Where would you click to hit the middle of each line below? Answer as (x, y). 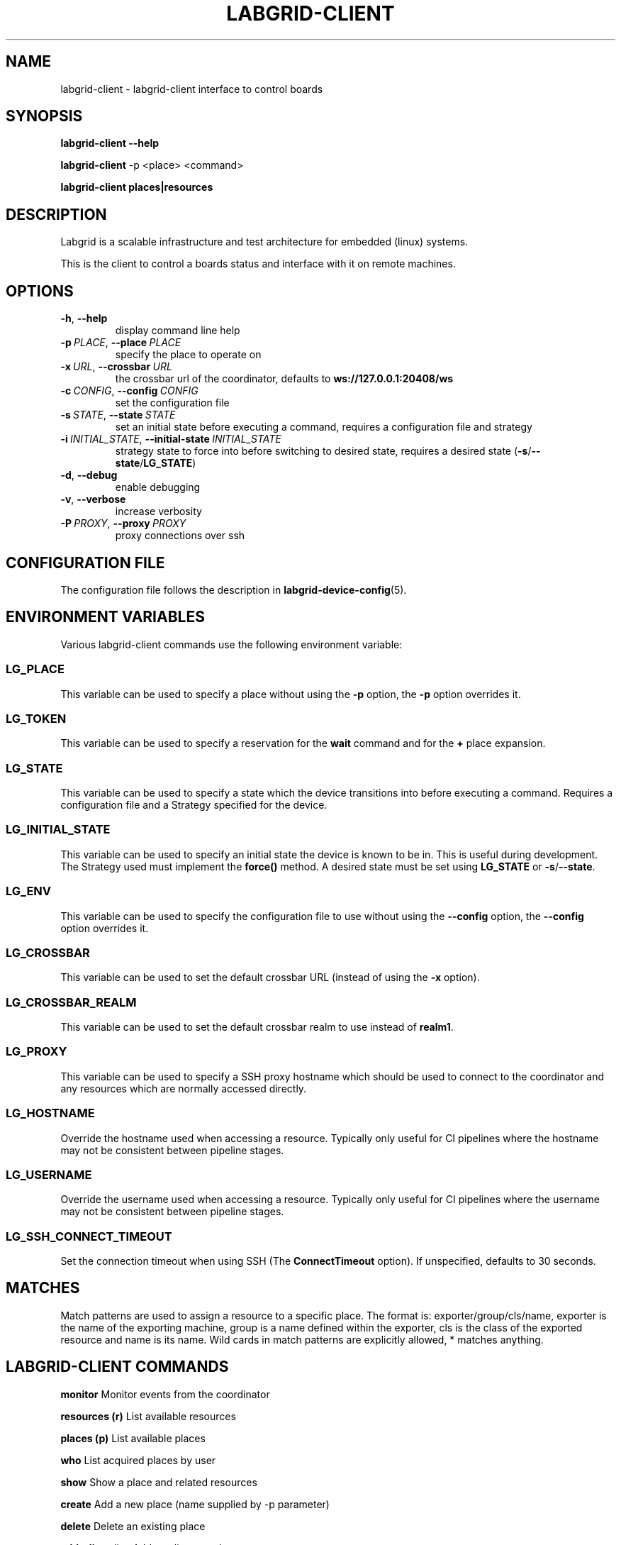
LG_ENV (29, 891)
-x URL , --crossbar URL (116, 367)
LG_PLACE (35, 669)
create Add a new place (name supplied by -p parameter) (195, 1504)
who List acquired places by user (138, 1460)
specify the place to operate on (188, 355)
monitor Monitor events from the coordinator (165, 1394)
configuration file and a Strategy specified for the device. (194, 805)
